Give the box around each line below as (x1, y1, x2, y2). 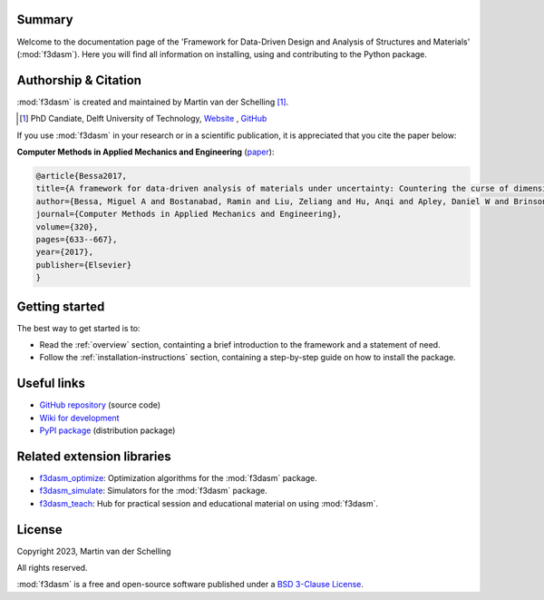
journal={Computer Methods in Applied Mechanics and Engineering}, (35, 209, 343, 220)
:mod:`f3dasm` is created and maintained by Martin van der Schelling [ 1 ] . (16, 96, 289, 107)
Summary (16, 12, 73, 27)
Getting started (16, 299, 105, 314)
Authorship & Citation (16, 73, 142, 88)
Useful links (16, 376, 86, 391)
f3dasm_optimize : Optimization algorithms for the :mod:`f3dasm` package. (39, 472, 317, 483)
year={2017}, (35, 247, 94, 258)
